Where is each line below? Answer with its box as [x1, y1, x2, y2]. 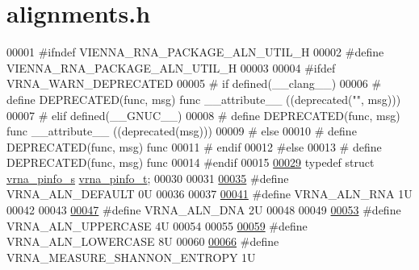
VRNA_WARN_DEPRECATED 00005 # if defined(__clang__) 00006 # [6, 75, 382, 92]
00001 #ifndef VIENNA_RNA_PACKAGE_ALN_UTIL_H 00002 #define [6, 44, 384, 60]
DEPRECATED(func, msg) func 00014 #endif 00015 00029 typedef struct [6, 154, 375, 171]
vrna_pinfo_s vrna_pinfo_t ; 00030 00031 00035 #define [6, 169, 289, 186]
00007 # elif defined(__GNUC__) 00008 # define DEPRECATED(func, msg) [6, 106, 400, 123]
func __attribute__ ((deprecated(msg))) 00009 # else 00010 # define [6, 123, 357, 139]
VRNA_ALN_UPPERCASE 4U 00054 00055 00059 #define [6, 217, 308, 234]
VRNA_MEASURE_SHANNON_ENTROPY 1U [6, 248, 256, 265]
